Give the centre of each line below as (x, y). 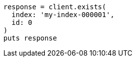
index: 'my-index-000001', (63, 15)
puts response (30, 38)
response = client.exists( (55, 7)
